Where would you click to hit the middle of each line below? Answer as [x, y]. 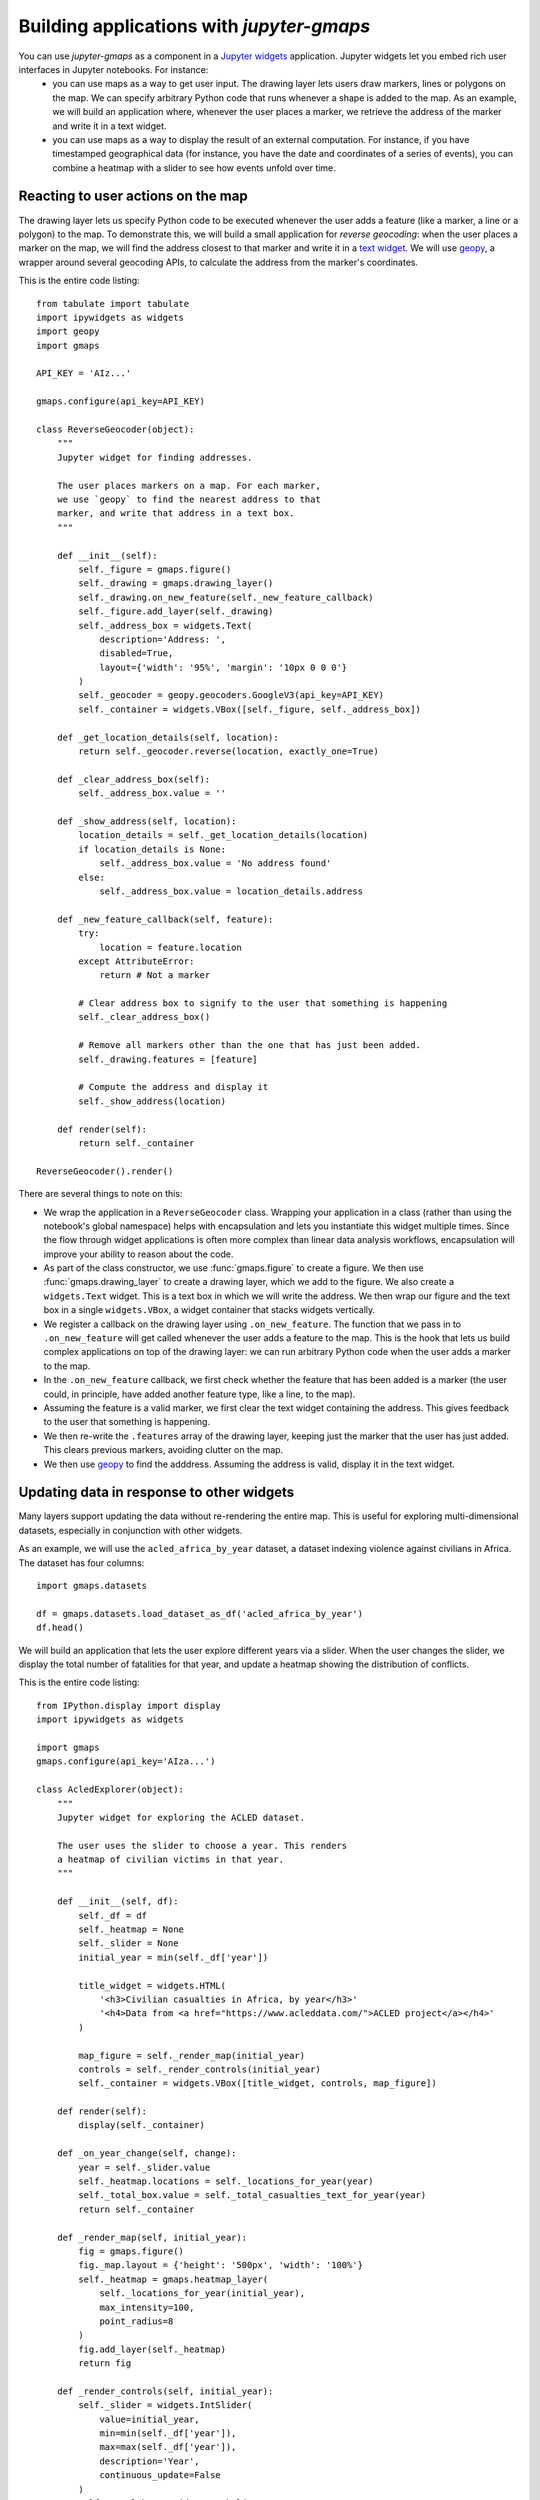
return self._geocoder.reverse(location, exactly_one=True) [228, 751]
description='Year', [149, 2461]
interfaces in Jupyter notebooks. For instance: [113, 69]
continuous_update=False [160, 2475]
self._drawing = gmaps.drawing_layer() [176, 583]
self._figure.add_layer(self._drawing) [176, 611]
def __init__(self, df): [117, 1901]
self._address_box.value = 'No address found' [215, 863]
